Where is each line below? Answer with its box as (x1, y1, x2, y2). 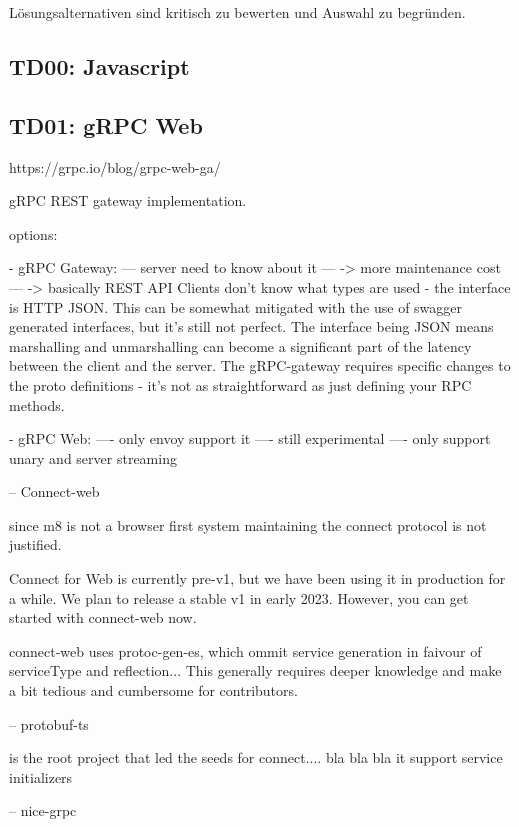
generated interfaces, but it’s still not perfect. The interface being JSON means (9, 316, 494, 337)
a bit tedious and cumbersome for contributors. (9, 680, 298, 701)
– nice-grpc (9, 800, 77, 821)
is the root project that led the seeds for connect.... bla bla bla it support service (9, 747, 503, 768)
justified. (9, 534, 62, 555)
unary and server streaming (9, 447, 177, 468)
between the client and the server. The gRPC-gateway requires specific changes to (9, 355, 511, 376)
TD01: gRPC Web (9, 109, 203, 140)
